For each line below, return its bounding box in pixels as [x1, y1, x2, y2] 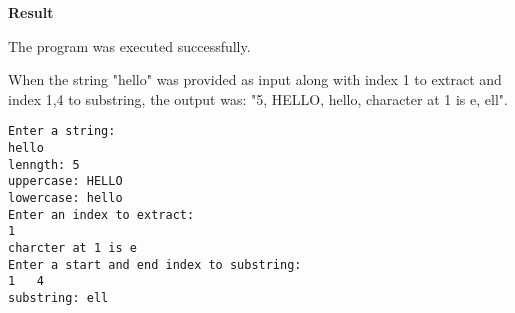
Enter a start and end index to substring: [8, 257, 302, 272]
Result [8, 2, 54, 22]
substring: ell [8, 290, 109, 305]
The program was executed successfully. [8, 35, 251, 56]
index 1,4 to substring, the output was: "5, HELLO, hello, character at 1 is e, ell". [8, 88, 508, 109]
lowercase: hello [8, 191, 123, 205]
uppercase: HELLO [8, 174, 123, 189]
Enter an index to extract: [8, 207, 195, 222]
